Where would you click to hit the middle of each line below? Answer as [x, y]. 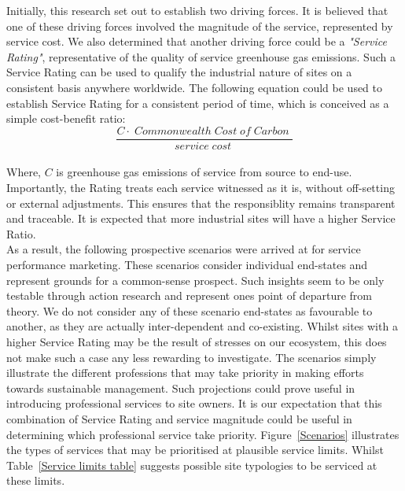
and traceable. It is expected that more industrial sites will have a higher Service [201, 218]
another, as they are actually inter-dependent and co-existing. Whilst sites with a [202, 326]
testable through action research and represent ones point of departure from [189, 295]
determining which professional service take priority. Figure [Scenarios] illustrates [203, 434]
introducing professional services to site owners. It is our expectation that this [194, 403]
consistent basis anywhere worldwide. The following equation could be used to [195, 87]
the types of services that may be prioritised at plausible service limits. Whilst [195, 450]
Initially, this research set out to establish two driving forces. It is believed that [197, 10]
